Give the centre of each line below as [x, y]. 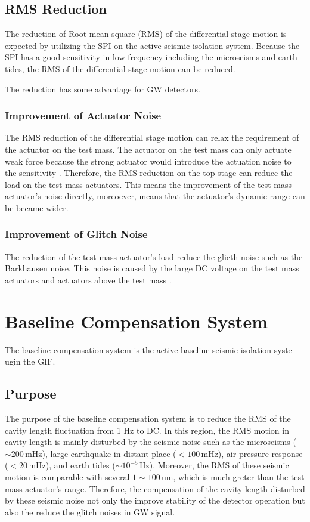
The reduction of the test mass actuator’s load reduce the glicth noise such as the [154, 256]
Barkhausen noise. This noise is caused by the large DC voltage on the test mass [152, 268]
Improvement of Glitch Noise [76, 234]
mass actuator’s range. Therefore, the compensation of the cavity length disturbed [155, 488]
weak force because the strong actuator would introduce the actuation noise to [148, 161]
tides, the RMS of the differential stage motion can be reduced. [120, 68]
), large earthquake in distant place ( [109, 453]
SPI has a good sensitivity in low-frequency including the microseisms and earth [151, 57]
